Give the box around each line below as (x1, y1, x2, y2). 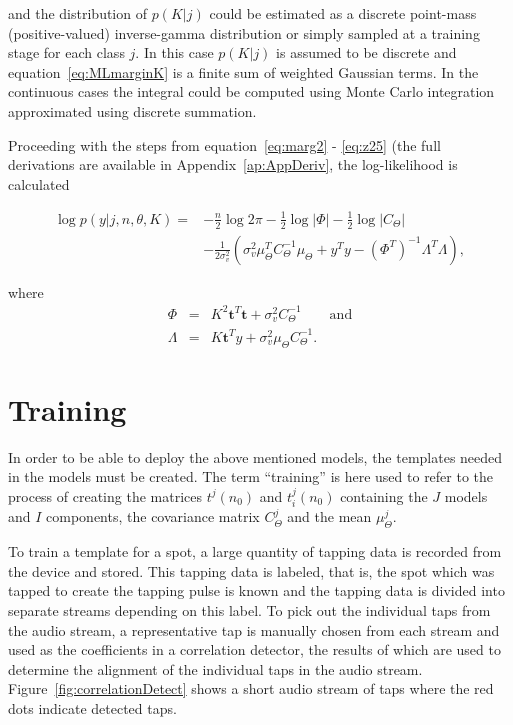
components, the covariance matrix (46, 506, 260, 527)
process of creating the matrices (8, 485, 202, 506)
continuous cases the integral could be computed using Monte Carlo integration (8, 81, 495, 102)
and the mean (287, 506, 372, 527)
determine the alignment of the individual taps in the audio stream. (8, 658, 423, 679)
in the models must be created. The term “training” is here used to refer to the (8, 466, 494, 487)
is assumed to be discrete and (276, 42, 457, 63)
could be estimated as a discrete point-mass (209, 3, 477, 23)
